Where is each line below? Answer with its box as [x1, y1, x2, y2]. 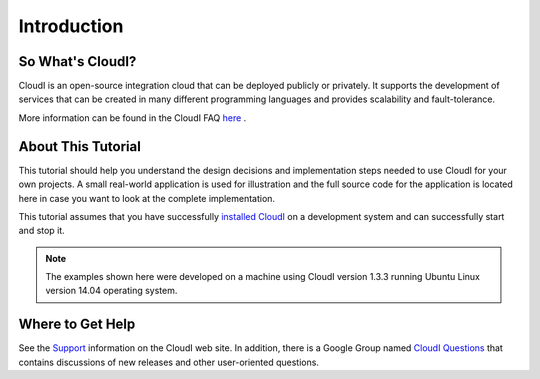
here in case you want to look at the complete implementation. [18, 192, 275, 204]
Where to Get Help [18, 316, 136, 333]
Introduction [18, 15, 124, 37]
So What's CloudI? [18, 53, 137, 70]
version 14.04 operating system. [45, 285, 178, 297]
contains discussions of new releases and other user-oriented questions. [18, 356, 320, 368]
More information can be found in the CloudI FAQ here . [18, 111, 247, 124]
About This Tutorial [18, 138, 142, 155]
